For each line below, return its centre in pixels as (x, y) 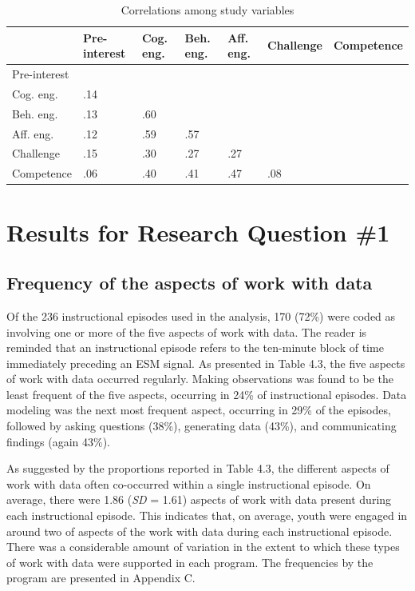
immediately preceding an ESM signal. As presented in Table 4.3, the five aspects (206, 363)
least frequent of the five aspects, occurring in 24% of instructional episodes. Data (207, 394)
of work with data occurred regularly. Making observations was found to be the (200, 379)
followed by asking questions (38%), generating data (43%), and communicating (202, 426)
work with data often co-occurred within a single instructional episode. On (189, 483)
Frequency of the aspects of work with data (190, 283)
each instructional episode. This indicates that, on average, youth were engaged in (207, 515)
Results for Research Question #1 (198, 232)
